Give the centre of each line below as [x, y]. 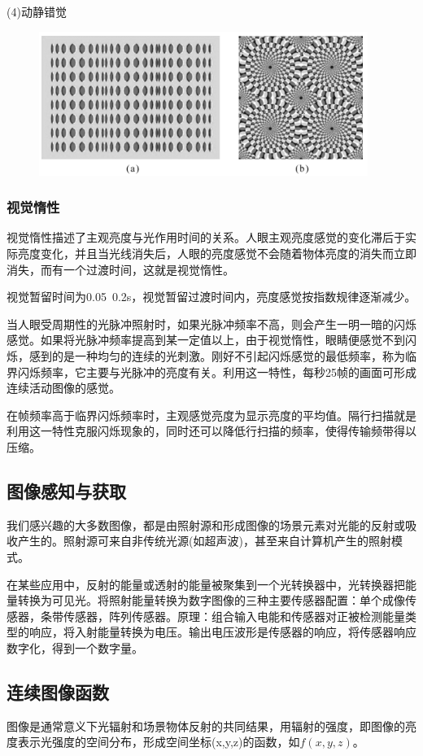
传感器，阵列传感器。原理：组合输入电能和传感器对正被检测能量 [234, 616]
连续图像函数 [58, 691]
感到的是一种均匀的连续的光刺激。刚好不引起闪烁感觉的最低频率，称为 [217, 355]
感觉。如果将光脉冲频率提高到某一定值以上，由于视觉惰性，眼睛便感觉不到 [206, 340]
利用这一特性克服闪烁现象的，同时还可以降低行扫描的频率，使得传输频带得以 [211, 431]
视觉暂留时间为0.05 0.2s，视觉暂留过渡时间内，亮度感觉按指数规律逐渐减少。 [211, 297]
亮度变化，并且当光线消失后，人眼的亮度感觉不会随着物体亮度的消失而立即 [217, 253]
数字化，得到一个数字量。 [75, 647]
